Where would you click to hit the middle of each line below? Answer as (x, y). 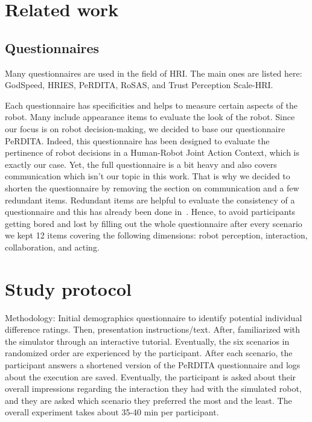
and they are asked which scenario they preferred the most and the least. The (148, 400)
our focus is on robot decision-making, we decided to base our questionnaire (145, 128)
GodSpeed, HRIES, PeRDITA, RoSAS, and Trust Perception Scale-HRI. (139, 85)
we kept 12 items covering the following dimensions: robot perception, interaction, (156, 235)
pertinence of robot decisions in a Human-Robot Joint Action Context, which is (152, 152)
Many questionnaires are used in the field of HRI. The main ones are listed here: (154, 73)
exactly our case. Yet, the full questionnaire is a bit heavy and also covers (141, 164)
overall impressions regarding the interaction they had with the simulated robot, (153, 388)
